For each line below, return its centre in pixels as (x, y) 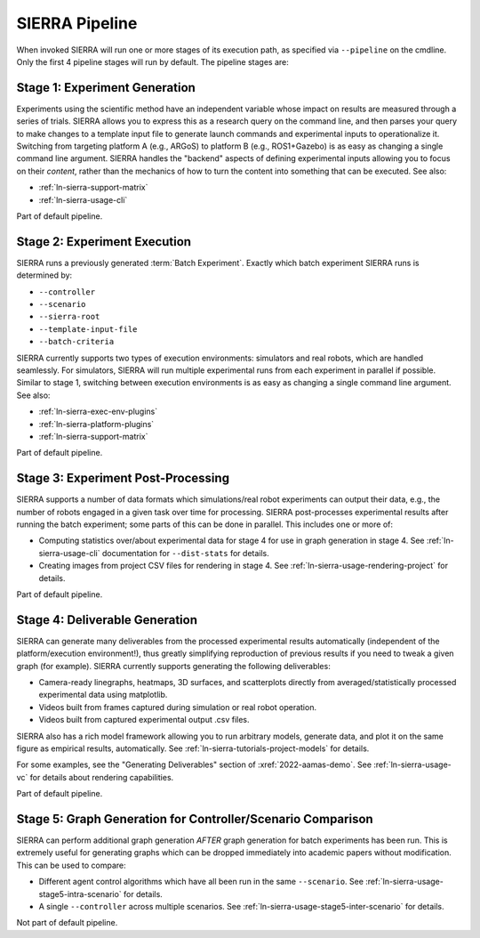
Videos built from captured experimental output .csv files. (144, 720)
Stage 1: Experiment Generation (106, 88)
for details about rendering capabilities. (102, 777)
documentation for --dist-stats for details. (186, 553)
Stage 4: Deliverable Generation (107, 620)
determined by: (44, 275)
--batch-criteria (76, 342)
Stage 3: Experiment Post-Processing (123, 478)
